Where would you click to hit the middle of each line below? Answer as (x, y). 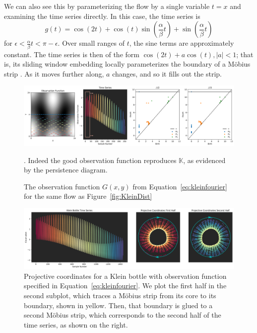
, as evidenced (204, 160)
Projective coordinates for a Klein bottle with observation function (125, 276)
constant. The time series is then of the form (72, 54)
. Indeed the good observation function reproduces (100, 160)
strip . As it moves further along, (54, 73)
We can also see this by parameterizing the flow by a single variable (107, 6)
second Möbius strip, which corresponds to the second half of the (123, 315)
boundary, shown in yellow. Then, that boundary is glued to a (118, 305)
